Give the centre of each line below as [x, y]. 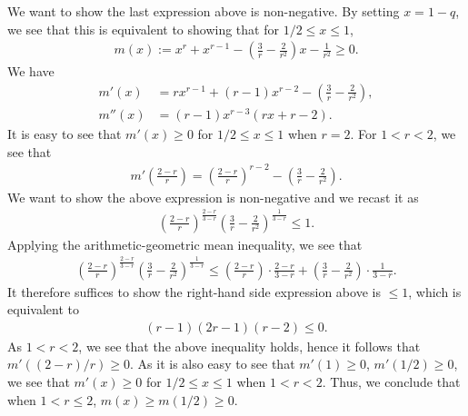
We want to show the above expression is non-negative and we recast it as [213, 197]
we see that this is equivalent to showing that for [143, 29]
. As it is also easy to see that [213, 364]
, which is [435, 291]
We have [31, 71]
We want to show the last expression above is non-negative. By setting [204, 11]
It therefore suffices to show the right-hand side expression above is [194, 291]
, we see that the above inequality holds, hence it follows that [249, 346]
